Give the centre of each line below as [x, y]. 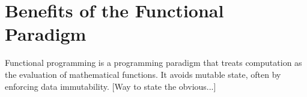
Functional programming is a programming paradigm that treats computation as [153, 63]
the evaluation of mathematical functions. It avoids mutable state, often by [143, 74]
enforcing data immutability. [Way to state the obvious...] [111, 86]
